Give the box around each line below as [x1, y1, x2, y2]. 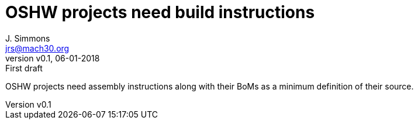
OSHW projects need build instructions [5, 2, 315, 22]
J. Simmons [5, 33, 50, 43]
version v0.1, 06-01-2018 [5, 53, 100, 63]
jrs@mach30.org [5, 43, 70, 53]
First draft [5, 63, 43, 73]
